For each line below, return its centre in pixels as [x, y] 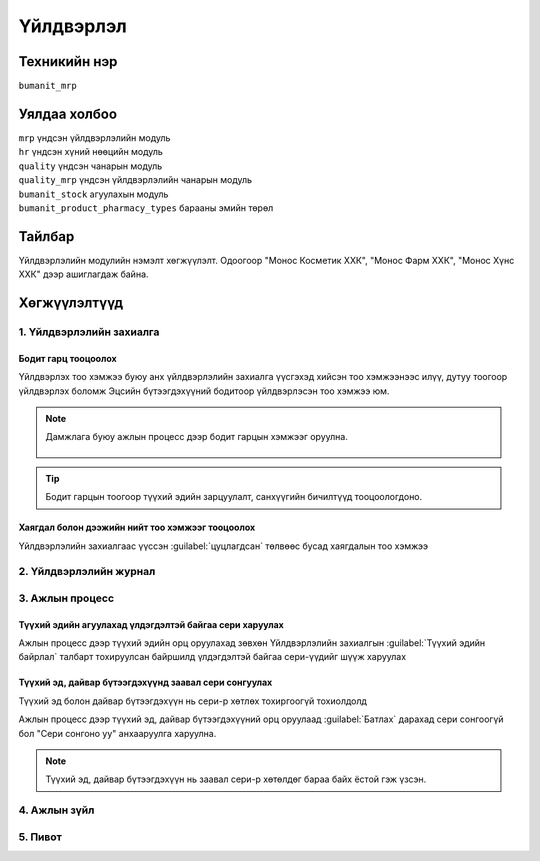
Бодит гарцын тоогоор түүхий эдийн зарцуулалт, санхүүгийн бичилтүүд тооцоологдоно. [234, 497]
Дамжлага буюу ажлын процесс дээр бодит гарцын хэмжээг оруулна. [197, 437]
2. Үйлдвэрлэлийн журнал [87, 572]
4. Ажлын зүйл [56, 810]
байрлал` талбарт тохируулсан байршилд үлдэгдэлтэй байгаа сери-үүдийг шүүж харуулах [212, 657]
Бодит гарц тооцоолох [67, 358]
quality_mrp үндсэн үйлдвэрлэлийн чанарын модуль [135, 180]
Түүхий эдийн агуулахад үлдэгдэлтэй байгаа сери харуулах [151, 624]
